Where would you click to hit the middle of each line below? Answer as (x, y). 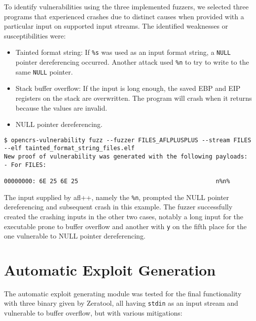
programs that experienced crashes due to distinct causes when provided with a (124, 16)
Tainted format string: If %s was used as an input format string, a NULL (123, 52)
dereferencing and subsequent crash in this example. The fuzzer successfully (118, 207)
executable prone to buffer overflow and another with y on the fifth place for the (125, 226)
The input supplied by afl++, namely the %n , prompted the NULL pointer (117, 197)
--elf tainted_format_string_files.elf (69, 148)
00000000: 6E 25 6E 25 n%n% (117, 181)
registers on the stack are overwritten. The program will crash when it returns (134, 98)
